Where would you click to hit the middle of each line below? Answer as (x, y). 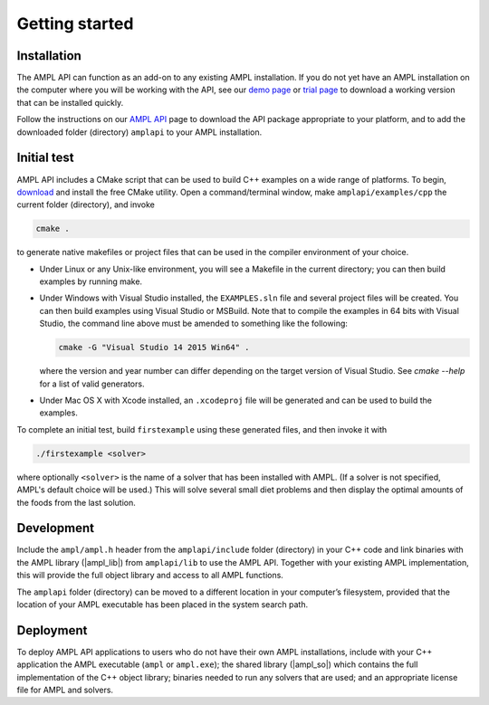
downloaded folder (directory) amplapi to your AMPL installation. (139, 132)
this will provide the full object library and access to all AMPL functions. (150, 576)
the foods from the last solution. (76, 502)
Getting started (75, 24)
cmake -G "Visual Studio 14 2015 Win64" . (154, 348)
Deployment (52, 630)
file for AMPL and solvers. (65, 690)
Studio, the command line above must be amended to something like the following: (194, 324)
